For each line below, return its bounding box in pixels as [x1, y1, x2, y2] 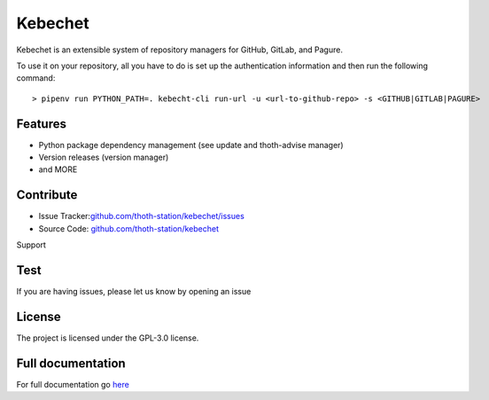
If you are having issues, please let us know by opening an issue [16, 286, 252, 296]
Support [16, 239, 46, 250]
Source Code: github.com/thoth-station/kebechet [38, 223, 219, 234]
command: [16, 73, 56, 83]
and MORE [38, 164, 78, 175]
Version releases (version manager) [38, 152, 169, 163]
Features [16, 116, 66, 131]
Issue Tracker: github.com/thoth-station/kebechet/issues [38, 211, 245, 222]
